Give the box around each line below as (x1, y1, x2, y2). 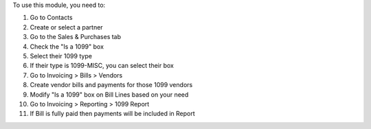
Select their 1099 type (30, 51, 93, 60)
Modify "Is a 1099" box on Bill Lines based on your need (30, 90, 189, 99)
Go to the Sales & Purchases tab (30, 33, 122, 41)
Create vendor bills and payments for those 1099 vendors (30, 81, 193, 89)
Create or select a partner (30, 23, 103, 31)
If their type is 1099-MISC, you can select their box (30, 62, 175, 70)
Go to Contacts (30, 14, 73, 22)
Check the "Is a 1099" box (30, 42, 104, 51)
